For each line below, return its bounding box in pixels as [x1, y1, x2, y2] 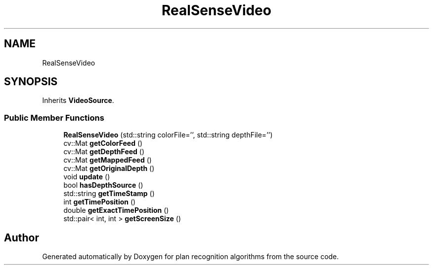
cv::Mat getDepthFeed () [63, 147, 145, 156]
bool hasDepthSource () [63, 181, 143, 190]
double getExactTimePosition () [63, 206, 169, 215]
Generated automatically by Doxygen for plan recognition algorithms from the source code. [42, 252, 339, 261]
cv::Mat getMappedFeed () [63, 156, 152, 165]
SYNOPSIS [4, 75, 58, 88]
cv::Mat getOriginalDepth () [63, 164, 155, 173]
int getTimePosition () [63, 198, 136, 206]
